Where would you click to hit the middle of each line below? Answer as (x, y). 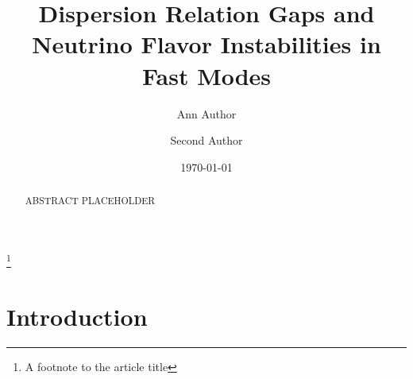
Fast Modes (206, 75)
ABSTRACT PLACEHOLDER (90, 201)
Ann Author (206, 113)
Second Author (206, 140)
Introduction (77, 317)
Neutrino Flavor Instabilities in (206, 44)
